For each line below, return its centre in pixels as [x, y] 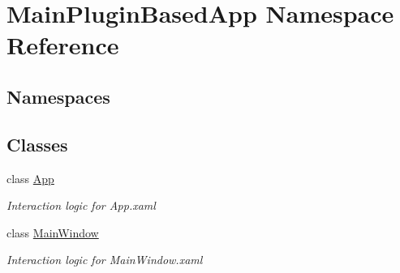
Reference [63, 45]
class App [30, 178]
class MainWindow [53, 232]
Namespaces [58, 96]
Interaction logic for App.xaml [81, 205]
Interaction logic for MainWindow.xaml [105, 260]
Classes [37, 144]
